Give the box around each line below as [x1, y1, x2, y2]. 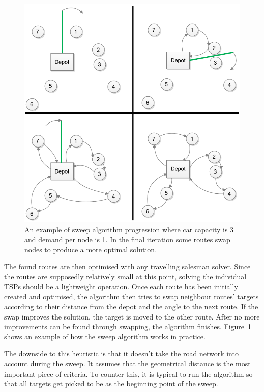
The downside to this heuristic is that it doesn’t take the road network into [4, 348, 239, 359]
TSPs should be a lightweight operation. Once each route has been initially [4, 281, 238, 291]
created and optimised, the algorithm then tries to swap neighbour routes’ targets [4, 291, 259, 302]
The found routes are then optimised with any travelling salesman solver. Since [4, 261, 251, 272]
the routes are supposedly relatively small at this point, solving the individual [4, 271, 247, 282]
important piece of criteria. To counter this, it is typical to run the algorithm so [4, 368, 253, 379]
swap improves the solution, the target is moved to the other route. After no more [4, 311, 260, 322]
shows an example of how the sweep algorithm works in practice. [4, 331, 206, 341]
